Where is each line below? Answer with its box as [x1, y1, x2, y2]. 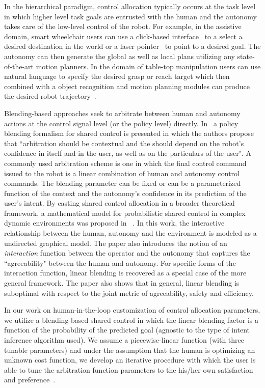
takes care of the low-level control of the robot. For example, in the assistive [4, 21, 242, 32]
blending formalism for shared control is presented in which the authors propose [4, 128, 254, 138]
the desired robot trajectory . [4, 91, 96, 101]
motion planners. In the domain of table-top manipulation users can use [36, 61, 261, 71]
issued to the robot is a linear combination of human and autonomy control [4, 168, 240, 178]
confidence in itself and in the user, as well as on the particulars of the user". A [4, 148, 251, 158]
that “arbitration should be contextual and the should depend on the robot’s [4, 137, 244, 148]
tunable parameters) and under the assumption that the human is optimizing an [4, 344, 255, 355]
